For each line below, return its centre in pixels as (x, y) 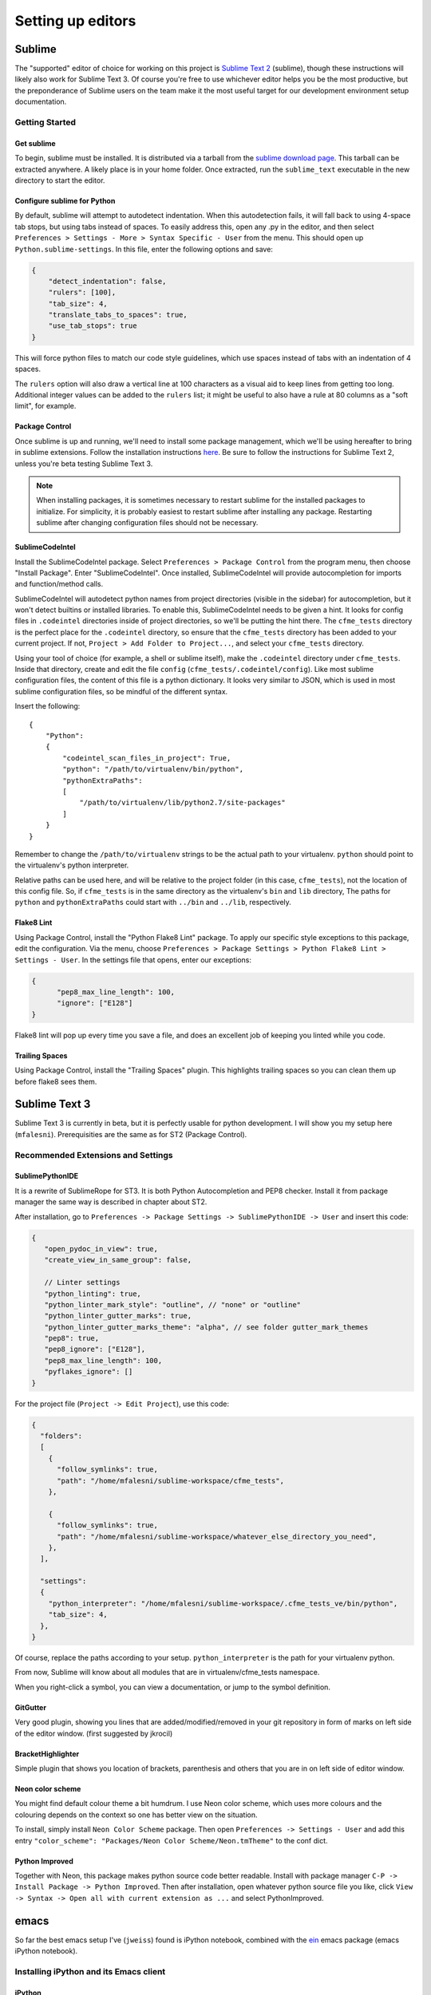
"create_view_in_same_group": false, (118, 1260)
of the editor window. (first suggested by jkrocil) (94, 1733)
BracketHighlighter (47, 1754)
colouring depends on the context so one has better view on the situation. (136, 1815)
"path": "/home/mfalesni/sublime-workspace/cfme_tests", (171, 1481)
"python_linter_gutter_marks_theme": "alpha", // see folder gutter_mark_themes (206, 1327)
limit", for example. (45, 406)
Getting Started (45, 122)
